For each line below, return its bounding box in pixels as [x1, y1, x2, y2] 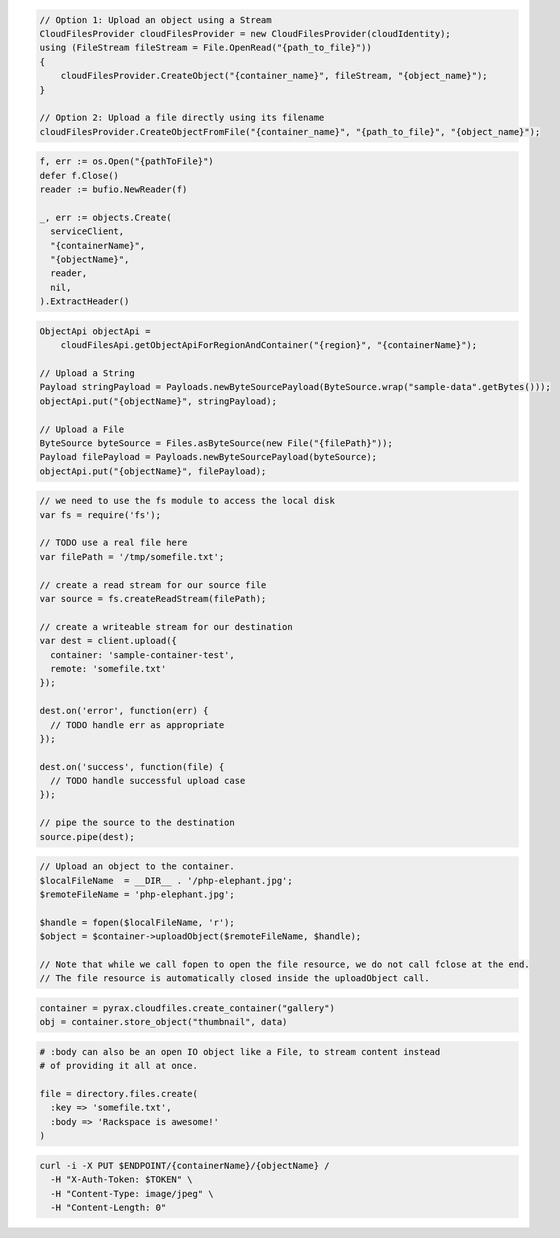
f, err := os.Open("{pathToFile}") [39, 156, 214, 167]
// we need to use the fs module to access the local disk [39, 495, 335, 507]
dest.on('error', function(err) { [39, 705, 209, 717]
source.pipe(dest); [39, 831, 135, 842]
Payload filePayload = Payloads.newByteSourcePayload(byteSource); [39, 451, 378, 463]
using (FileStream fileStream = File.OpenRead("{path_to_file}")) [39, 42, 372, 54]
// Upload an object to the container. [39, 861, 235, 872]
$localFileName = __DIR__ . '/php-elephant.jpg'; [39, 875, 294, 886]
